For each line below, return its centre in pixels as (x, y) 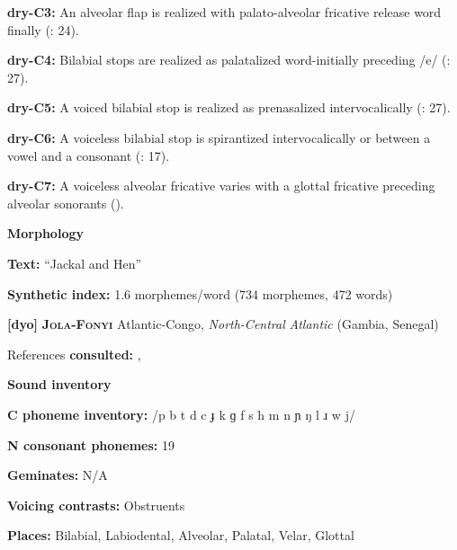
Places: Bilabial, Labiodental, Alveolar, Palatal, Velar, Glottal (181, 535)
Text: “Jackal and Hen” (75, 263)
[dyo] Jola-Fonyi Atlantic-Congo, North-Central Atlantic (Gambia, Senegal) (223, 324)
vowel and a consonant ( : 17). (89, 155)
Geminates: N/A (58, 475)
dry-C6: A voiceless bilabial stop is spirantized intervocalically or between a (219, 137)
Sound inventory (59, 384)
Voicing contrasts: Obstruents (96, 505)
